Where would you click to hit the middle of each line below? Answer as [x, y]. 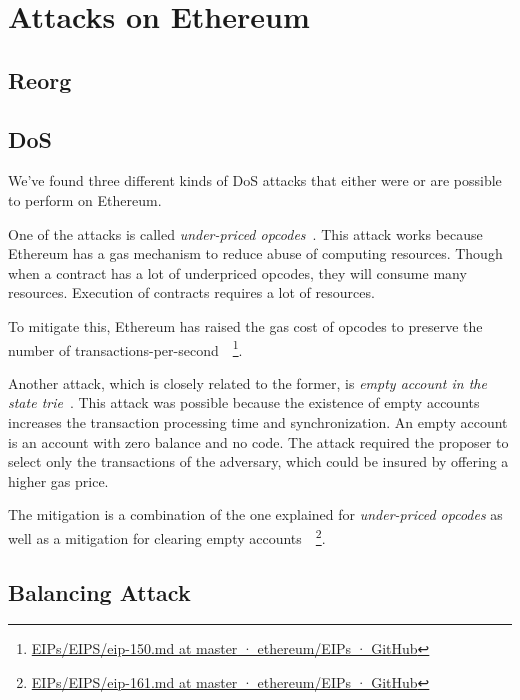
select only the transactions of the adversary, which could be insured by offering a [258, 461]
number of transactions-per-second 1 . [125, 348]
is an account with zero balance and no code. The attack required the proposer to [258, 441]
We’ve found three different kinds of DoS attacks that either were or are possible [255, 180]
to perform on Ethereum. [85, 199]
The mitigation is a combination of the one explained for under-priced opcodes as [255, 514]
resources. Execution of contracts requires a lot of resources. [191, 292]
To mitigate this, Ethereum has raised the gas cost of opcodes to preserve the [245, 325]
